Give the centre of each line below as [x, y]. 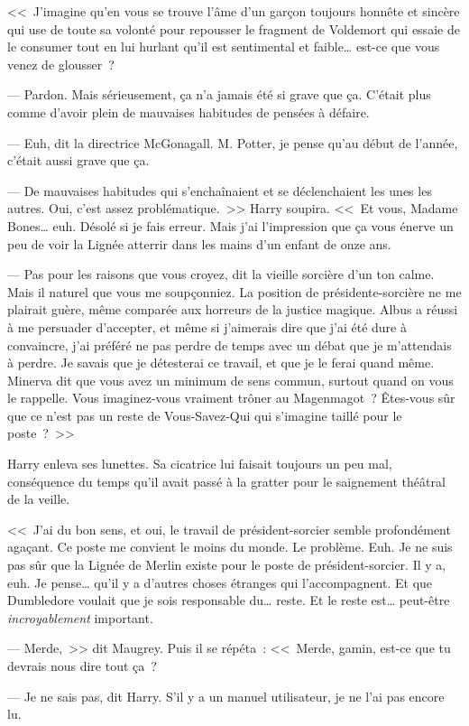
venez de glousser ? [61, 64]
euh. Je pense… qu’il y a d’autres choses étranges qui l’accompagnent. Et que [220, 582]
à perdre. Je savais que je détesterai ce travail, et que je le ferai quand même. [221, 363]
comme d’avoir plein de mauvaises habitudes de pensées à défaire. [189, 112]
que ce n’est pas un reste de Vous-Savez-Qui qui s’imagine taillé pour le [205, 415]
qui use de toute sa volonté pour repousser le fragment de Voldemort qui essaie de [234, 28]
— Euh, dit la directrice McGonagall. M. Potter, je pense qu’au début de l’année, [233, 142]
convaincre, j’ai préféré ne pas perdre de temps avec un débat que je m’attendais [230, 344]
